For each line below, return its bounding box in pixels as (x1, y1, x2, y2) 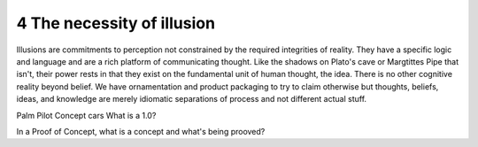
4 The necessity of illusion (16, 13, 216, 33)
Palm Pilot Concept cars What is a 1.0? (16, 110, 157, 120)
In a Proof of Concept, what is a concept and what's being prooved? (16, 126, 266, 136)
